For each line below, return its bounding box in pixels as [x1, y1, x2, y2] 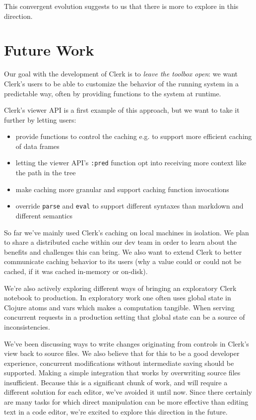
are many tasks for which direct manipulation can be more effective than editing [4, 397, 249, 407]
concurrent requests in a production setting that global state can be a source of [4, 312, 245, 322]
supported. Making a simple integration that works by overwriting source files [4, 367, 241, 378]
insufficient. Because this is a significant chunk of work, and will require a [4, 377, 228, 387]
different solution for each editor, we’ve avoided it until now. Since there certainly [4, 387, 252, 397]
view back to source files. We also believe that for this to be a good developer [4, 348, 240, 358]
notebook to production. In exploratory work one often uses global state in [4, 292, 231, 303]
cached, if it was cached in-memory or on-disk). [4, 266, 148, 276]
